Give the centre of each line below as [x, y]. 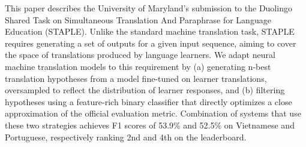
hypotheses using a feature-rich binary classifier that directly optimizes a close [148, 101]
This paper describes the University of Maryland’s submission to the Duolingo [148, 8]
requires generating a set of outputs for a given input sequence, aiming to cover [151, 43]
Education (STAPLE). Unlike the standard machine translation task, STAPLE [150, 31]
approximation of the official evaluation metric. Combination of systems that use [153, 113]
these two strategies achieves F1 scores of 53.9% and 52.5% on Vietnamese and [150, 125]
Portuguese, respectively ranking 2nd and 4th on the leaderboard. [126, 137]
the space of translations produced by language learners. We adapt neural [140, 55]
